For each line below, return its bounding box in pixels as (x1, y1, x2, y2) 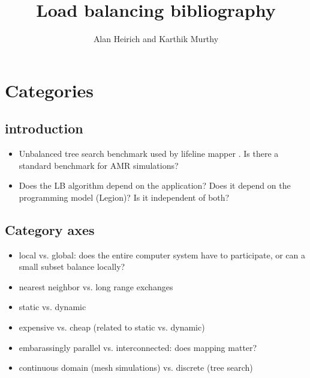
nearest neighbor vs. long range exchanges (19, 280, 173, 293)
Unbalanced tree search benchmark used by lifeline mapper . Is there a (19, 147, 279, 160)
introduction (5, 119, 83, 138)
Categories (5, 78, 94, 102)
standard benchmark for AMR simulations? (19, 159, 179, 171)
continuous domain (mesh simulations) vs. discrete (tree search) (19, 361, 253, 374)
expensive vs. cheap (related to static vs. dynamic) (19, 321, 205, 334)
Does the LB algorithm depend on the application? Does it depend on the (19, 179, 291, 192)
